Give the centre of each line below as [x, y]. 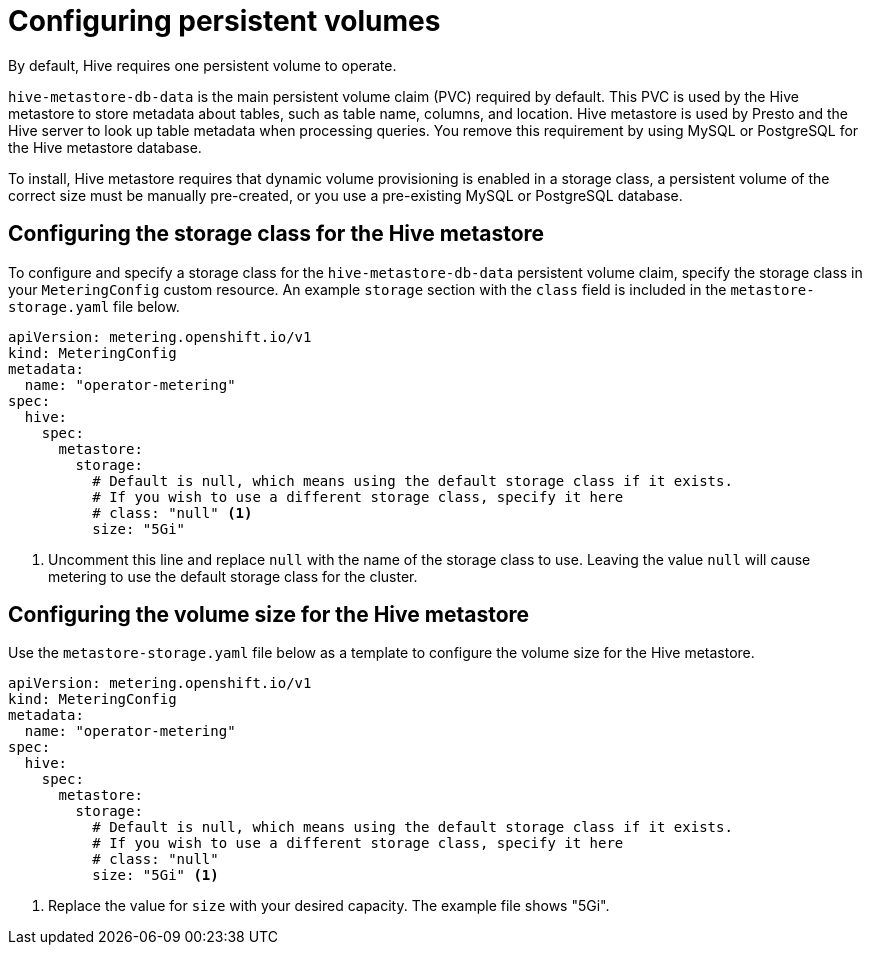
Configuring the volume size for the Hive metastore [269, 615]
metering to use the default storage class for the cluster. [233, 576]
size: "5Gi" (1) [155, 875]
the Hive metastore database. [105, 147]
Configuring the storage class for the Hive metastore [276, 234]
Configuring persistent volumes [224, 21]
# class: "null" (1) [172, 512]
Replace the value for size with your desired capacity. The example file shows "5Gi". [329, 906]
